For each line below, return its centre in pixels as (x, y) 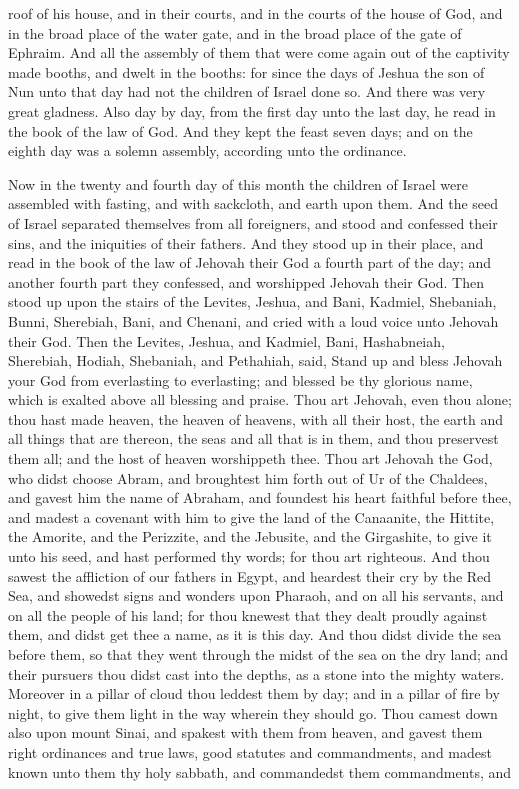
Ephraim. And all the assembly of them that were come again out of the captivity (259, 52)
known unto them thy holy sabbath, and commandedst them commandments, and (260, 771)
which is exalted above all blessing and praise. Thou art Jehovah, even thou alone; (260, 399)
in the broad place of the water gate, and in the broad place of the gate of (235, 32)
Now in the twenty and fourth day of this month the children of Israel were (238, 183)
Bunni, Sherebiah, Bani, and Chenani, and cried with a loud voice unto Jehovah (253, 320)
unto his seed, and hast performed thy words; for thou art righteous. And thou (249, 556)
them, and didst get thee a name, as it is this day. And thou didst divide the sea (255, 634)
